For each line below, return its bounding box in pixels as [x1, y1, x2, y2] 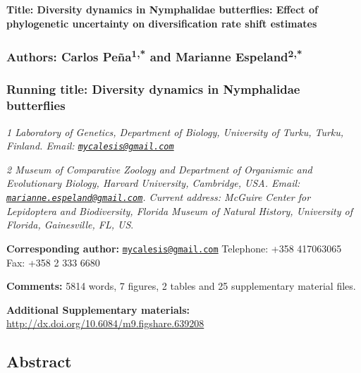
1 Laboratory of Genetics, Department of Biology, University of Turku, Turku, [6, 124, 344, 139]
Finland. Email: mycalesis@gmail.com [6, 138, 174, 153]
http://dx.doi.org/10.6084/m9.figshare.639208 [6, 316, 204, 331]
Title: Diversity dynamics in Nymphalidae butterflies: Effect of [6, 2, 318, 16]
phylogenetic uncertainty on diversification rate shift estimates [6, 16, 317, 30]
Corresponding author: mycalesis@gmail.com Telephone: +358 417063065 [6, 240, 342, 255]
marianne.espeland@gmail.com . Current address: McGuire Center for [6, 190, 311, 204]
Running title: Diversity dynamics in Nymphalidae [6, 80, 300, 98]
